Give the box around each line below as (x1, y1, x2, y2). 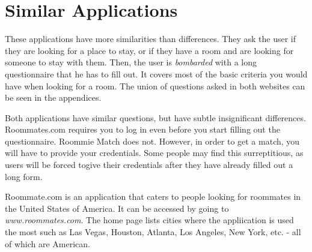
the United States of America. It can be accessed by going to (5, 202, 229, 214)
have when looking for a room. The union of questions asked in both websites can (5, 79, 305, 92)
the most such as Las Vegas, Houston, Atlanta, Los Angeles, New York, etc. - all (5, 226, 301, 238)
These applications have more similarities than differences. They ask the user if (5, 32, 296, 45)
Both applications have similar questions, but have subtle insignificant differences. (5, 111, 306, 124)
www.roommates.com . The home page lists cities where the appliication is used (5, 214, 294, 226)
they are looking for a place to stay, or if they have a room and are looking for (5, 44, 294, 56)
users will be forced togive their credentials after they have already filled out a (5, 158, 293, 171)
